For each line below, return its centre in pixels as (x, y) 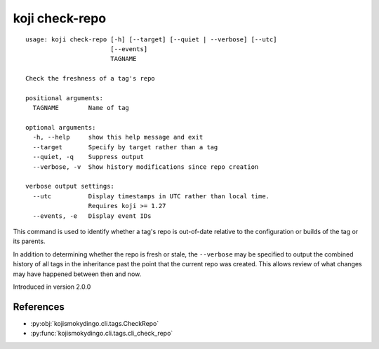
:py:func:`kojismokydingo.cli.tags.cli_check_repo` (102, 334)
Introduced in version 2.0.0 (52, 287)
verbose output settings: (70, 186)
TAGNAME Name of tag (81, 108)
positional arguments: (65, 98)
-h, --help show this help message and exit (118, 137)
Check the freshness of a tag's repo (91, 78)
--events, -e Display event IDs (92, 216)
